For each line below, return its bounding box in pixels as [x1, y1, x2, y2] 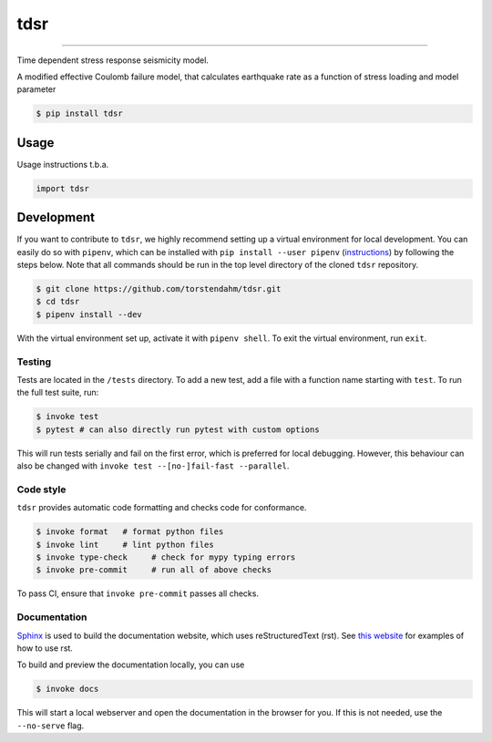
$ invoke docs [36, 684, 99, 695]
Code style [16, 483, 67, 496]
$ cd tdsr [36, 296, 80, 307]
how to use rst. [16, 643, 73, 654]
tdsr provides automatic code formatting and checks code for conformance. [16, 502, 307, 513]
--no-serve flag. [16, 720, 85, 731]
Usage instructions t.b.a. [16, 159, 109, 170]
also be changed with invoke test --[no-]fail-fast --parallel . [16, 460, 290, 471]
